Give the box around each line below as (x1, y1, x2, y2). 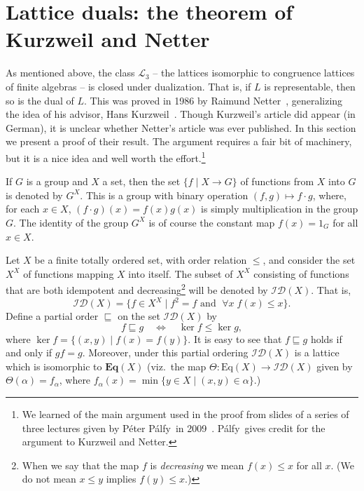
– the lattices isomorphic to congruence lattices (153, 65, 355, 80)
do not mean (22, 471, 76, 486)
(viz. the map (146, 358, 206, 373)
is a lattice (294, 345, 339, 360)
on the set (118, 309, 160, 323)
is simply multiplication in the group (201, 201, 358, 216)
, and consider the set (262, 253, 356, 267)
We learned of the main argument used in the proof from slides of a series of (22, 407, 349, 421)
